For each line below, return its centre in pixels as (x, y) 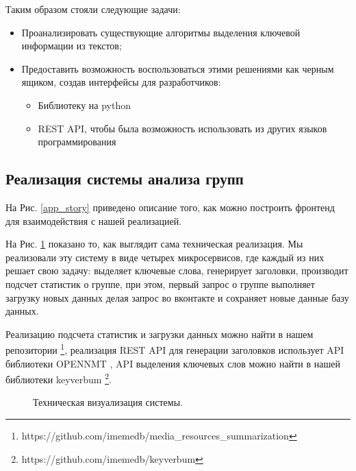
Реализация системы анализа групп (125, 179)
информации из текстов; (72, 46)
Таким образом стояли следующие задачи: (93, 9)
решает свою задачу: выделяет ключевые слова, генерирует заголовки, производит (177, 270)
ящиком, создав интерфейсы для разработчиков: (121, 82)
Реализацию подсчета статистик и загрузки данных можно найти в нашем (160, 334)
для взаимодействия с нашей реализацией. (94, 220)
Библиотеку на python (84, 105)
